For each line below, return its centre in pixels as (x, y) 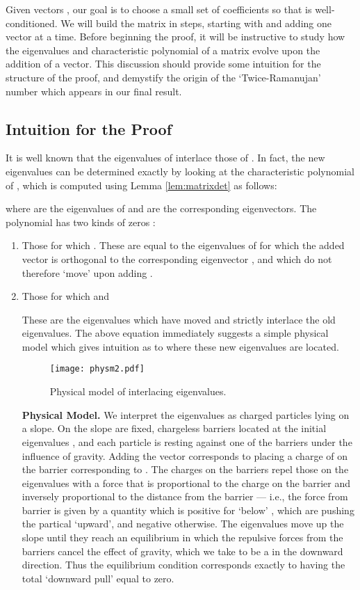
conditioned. (32, 23)
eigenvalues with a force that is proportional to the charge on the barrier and (186, 483)
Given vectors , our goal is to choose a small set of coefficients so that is (159, 9)
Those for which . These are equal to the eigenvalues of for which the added (183, 245)
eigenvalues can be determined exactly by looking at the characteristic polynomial (180, 171)
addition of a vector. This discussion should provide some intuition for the (163, 64)
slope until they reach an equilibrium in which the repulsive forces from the (182, 537)
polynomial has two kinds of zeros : (81, 222)
